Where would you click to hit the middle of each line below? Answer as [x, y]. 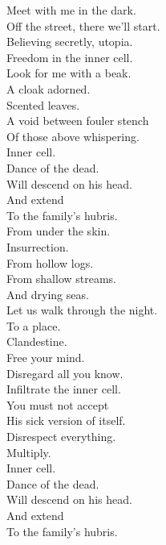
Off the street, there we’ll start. [83, 25]
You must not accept [58, 404]
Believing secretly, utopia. [70, 42]
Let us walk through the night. [82, 310]
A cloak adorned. [49, 88]
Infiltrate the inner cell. [64, 389]
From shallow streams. [61, 279]
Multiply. [29, 452]
